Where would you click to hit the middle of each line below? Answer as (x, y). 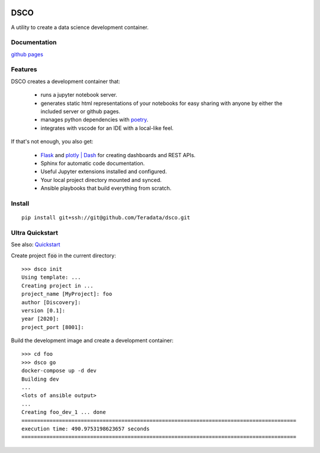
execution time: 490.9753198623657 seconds (86, 429)
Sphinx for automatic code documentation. (93, 163)
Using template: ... (51, 277)
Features (24, 69)
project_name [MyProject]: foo (67, 294)
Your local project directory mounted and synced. (101, 180)
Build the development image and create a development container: (92, 340)
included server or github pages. (81, 111)
